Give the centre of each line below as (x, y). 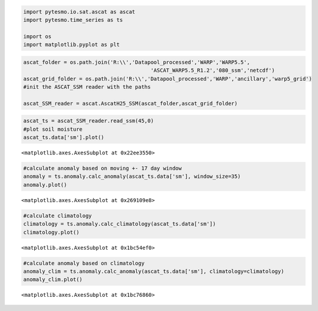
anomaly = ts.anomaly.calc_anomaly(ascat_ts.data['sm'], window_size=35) (132, 176)
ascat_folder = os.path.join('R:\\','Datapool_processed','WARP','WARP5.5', (137, 62)
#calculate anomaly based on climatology (84, 263)
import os (37, 36)
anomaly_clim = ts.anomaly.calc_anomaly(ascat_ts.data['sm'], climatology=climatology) (154, 271)
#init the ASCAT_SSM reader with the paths (87, 87)
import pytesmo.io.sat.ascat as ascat (79, 11)
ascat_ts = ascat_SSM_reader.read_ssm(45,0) (89, 121)
